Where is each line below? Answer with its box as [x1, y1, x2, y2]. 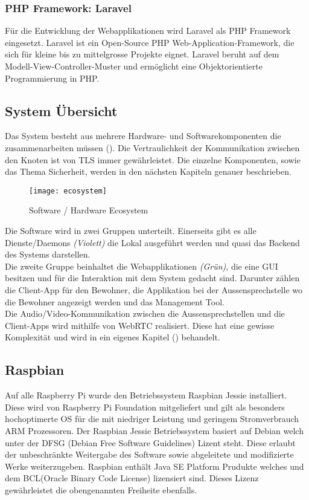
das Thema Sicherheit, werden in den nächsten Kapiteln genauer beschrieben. [5, 165, 291, 178]
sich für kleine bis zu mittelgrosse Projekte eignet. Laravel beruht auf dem [5, 48, 279, 60]
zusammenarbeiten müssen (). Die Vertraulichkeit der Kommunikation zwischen [5, 141, 300, 154]
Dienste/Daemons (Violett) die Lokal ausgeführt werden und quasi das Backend [5, 236, 300, 248]
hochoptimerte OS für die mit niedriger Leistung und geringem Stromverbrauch [5, 412, 299, 425]
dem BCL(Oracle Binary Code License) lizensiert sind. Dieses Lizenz [5, 472, 259, 484]
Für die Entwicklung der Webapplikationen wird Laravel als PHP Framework [5, 24, 291, 37]
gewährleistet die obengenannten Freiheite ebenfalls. [5, 483, 197, 496]
